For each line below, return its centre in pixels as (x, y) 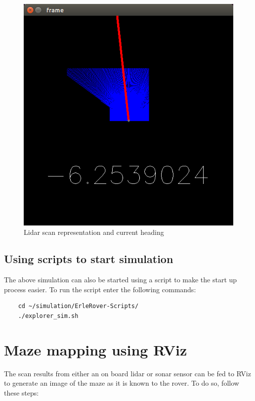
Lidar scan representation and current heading (94, 232)
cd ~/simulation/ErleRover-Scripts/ (78, 306)
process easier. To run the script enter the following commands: (100, 289)
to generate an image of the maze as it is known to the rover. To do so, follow (122, 383)
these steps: (21, 392)
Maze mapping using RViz (96, 349)
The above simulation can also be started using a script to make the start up (121, 280)
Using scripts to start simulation (89, 259)
